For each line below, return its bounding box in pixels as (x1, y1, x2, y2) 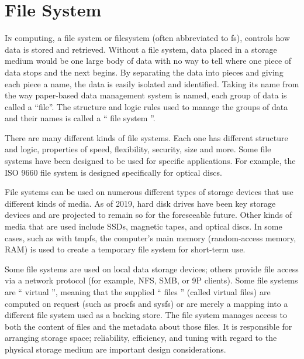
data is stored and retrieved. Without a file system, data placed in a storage (5, 43, 277, 55)
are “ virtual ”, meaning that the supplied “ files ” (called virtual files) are (5, 286, 271, 298)
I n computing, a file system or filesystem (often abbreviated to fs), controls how (5, 32, 290, 44)
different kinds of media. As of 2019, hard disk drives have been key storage (5, 197, 276, 209)
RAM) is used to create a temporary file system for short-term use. (5, 243, 246, 255)
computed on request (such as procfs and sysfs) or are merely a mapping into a (5, 297, 288, 309)
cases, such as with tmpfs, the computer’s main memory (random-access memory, (5, 231, 296, 244)
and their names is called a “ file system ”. (5, 112, 156, 124)
